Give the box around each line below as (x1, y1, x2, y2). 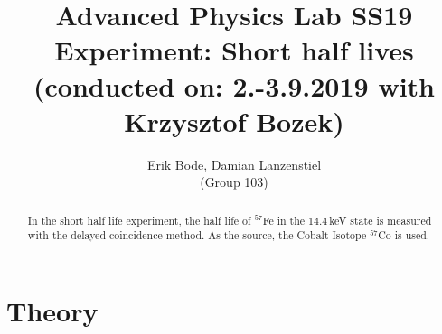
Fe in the (262, 212, 306, 227)
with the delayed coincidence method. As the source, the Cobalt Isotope (27, 227, 367, 243)
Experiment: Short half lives (54, 32, 414, 69)
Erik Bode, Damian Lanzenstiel (146, 154, 322, 173)
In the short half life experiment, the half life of (27, 212, 251, 227)
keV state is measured (329, 212, 432, 227)
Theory (6, 292, 99, 329)
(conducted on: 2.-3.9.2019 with (33, 67, 435, 104)
